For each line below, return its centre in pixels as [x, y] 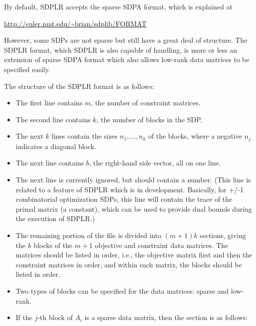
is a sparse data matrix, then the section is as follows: [166, 317]
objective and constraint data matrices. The [161, 245]
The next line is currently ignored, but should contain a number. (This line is [133, 179]
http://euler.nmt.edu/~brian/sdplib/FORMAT [75, 23]
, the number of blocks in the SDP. [149, 119]
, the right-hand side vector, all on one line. [155, 163]
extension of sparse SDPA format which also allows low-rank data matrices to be [127, 59]
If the [24, 317]
